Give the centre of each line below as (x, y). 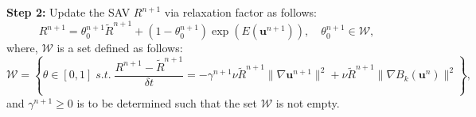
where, (22, 48)
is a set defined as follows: (120, 48)
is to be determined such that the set (167, 102)
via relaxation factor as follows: (240, 12)
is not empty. (308, 102)
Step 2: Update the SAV (68, 12)
